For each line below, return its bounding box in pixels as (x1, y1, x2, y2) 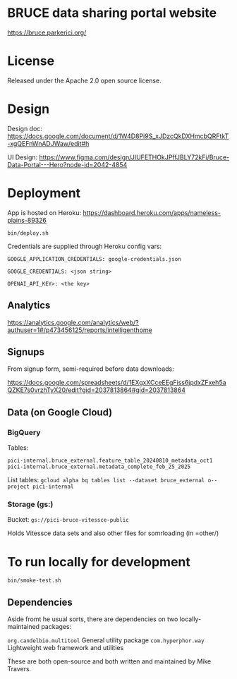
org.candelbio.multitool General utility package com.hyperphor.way (7, 636, 205, 644)
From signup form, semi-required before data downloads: (7, 365, 174, 373)
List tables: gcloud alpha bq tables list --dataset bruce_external (7, 476, 205, 484)
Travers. (7, 665, 32, 673)
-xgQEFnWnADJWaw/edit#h (7, 139, 90, 147)
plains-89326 (7, 216, 47, 224)
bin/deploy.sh (7, 229, 49, 237)
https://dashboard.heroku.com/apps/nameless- (83, 208, 221, 216)
